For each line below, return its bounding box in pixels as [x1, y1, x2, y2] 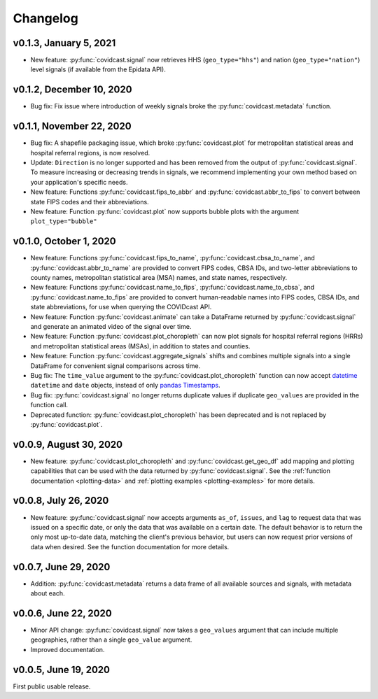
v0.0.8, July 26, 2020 [13, 495, 109, 507]
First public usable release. [13, 682, 91, 691]
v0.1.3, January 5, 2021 [13, 37, 116, 49]
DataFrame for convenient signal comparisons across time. [30, 361, 201, 370]
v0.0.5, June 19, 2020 [13, 663, 110, 675]
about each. [30, 589, 66, 598]
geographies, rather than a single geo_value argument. [30, 635, 192, 644]
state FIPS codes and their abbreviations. [30, 197, 150, 206]
